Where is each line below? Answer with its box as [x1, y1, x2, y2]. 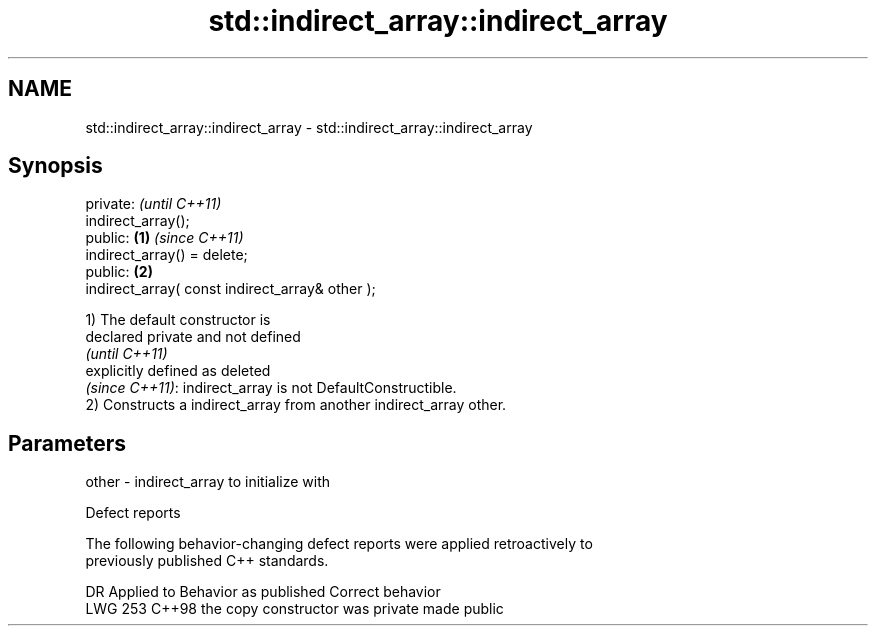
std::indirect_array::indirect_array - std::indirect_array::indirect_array [85, 118, 533, 136]
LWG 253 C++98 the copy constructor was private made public [85, 600, 504, 618]
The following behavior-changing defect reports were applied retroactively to [85, 535, 593, 553]
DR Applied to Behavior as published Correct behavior [85, 583, 441, 601]
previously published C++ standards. [85, 552, 329, 570]
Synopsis [8, 153, 103, 179]
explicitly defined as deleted [85, 362, 271, 380]
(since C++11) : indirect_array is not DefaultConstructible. [85, 379, 457, 397]
